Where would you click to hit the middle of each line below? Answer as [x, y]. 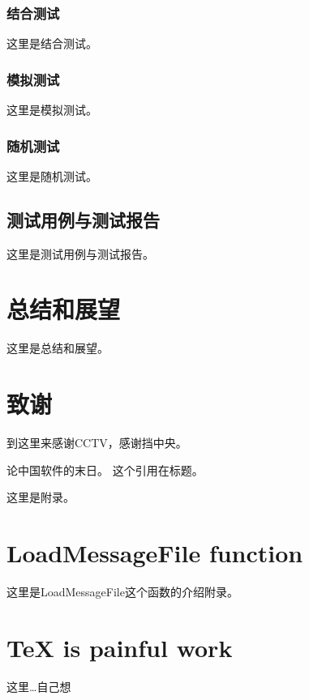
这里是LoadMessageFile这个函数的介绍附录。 [122, 591]
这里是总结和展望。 [58, 348]
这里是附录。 [41, 497]
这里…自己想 [39, 686]
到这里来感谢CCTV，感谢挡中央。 [97, 443]
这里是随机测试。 [52, 175]
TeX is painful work [120, 647]
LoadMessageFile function [155, 553]
